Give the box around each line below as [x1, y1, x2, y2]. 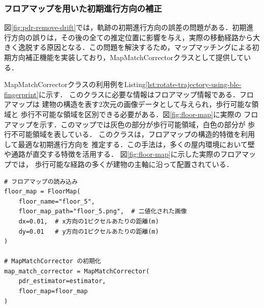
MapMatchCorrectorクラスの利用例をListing [4, 79, 146, 90]
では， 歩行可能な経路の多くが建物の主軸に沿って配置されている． [11, 158, 234, 169]
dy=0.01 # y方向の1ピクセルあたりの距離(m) [18, 228, 159, 235]
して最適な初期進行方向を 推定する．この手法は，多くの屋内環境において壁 [4, 138, 255, 149]
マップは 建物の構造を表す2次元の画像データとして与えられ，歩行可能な [11, 99, 252, 109]
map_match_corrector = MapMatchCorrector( [4, 267, 150, 275]
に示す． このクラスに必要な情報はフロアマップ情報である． [39, 89, 240, 99]
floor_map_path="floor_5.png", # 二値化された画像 [18, 208, 187, 215]
